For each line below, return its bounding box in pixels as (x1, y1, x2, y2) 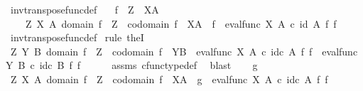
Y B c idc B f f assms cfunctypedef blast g (6, 58, 258, 73)
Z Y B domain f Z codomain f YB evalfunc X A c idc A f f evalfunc (10, 43, 358, 58)
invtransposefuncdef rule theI (10, 30, 144, 45)
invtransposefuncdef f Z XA (10, 2, 159, 16)
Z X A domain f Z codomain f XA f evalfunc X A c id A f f (25, 16, 337, 31)
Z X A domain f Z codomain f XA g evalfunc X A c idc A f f (10, 71, 328, 86)
